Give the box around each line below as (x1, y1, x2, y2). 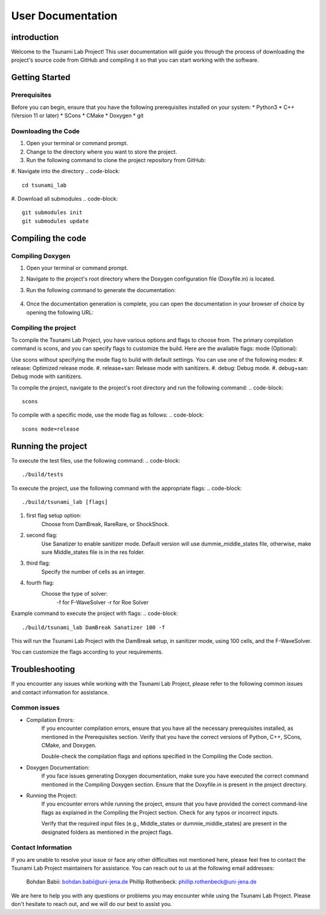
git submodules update (22, 218, 89, 224)
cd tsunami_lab (22, 181, 67, 189)
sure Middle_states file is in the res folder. (41, 548, 145, 556)
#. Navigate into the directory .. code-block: (11, 168, 120, 175)
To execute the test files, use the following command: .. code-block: (11, 457, 181, 464)
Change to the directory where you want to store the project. (26, 148, 177, 155)
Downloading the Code (11, 127, 80, 135)
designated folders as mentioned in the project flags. (41, 829, 173, 836)
